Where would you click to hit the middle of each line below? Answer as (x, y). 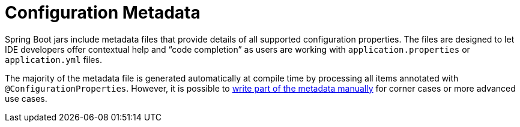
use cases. (26, 98)
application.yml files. (53, 59)
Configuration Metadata (103, 13)
